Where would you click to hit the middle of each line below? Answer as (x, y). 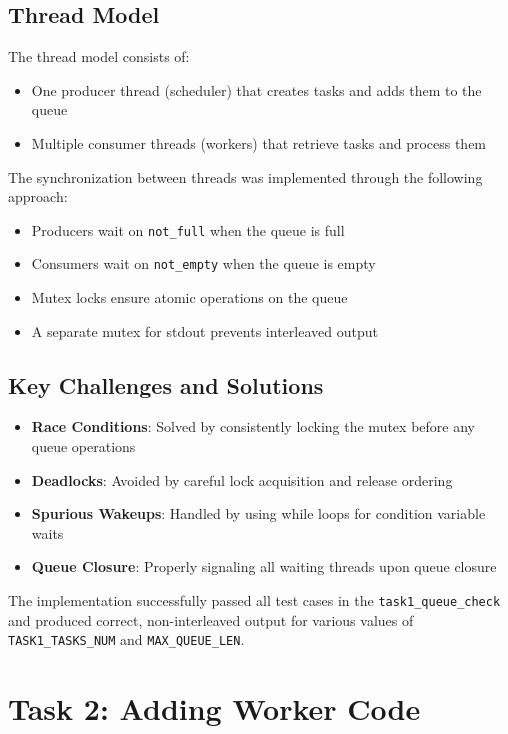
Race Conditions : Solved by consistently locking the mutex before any (253, 426)
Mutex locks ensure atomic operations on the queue (189, 297)
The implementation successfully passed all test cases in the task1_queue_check (254, 600)
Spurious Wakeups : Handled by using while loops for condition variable (258, 513)
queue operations (83, 446)
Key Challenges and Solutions (166, 384)
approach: (38, 196)
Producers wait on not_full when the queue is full (188, 229)
